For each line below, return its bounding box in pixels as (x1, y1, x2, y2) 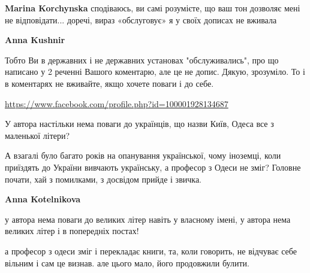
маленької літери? (5, 129, 70, 141)
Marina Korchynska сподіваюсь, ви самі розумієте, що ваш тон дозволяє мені (5, 2, 300, 14)
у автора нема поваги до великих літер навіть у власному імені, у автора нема (5, 213, 291, 225)
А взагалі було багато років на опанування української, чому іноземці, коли (5, 149, 281, 162)
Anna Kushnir (5, 34, 65, 46)
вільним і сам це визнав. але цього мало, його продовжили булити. (5, 256, 249, 269)
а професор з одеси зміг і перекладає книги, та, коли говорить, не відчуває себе (5, 244, 297, 257)
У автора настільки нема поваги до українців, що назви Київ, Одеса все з (5, 117, 274, 130)
